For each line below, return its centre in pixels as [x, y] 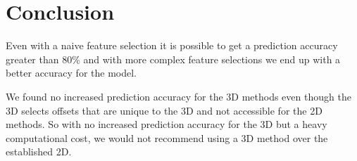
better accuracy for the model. [71, 73]
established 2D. [39, 152]
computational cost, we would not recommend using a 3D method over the [167, 137]
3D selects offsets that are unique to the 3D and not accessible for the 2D [164, 110]
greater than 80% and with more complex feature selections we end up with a [173, 59]
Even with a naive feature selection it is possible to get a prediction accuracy [172, 45]
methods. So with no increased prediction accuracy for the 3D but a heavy [167, 124]
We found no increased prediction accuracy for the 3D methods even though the [178, 96]
